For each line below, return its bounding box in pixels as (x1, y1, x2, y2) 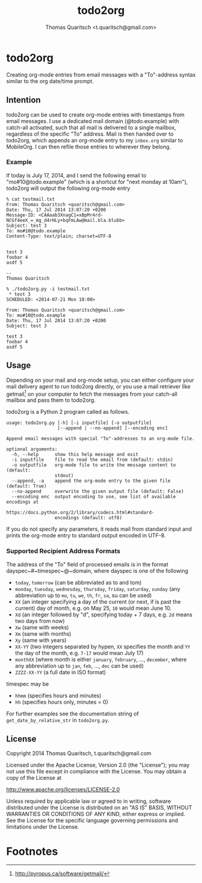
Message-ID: (6, 212, 36, 218)
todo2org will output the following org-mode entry (6, 185, 130, 192)
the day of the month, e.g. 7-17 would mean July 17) (14, 649, 144, 656)
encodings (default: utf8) (54, 515, 122, 521)
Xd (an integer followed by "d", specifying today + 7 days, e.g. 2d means (14, 610, 193, 618)
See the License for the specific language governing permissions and (6, 817, 179, 824)
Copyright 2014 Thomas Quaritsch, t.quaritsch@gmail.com (6, 750, 151, 757)
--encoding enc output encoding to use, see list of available (11, 494, 176, 500)
